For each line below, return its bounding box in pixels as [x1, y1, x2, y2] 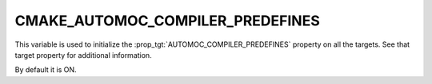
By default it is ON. [14, 65, 77, 74]
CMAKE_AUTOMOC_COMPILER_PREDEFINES [14, 12, 320, 29]
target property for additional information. [14, 50, 152, 59]
